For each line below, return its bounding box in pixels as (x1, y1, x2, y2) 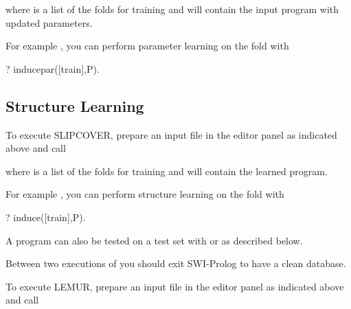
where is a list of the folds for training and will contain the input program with (5, 2, 339, 16)
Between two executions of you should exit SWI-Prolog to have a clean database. (5, 256, 346, 271)
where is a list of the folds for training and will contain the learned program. (5, 163, 328, 178)
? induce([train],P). (5, 209, 86, 224)
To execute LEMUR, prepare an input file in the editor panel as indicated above (5, 279, 344, 293)
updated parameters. (5, 15, 93, 30)
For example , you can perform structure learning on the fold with (5, 187, 284, 201)
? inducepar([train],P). (5, 61, 100, 76)
